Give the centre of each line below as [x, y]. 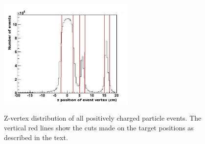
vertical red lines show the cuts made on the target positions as [99, 127]
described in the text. [36, 137]
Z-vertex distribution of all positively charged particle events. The [103, 118]
